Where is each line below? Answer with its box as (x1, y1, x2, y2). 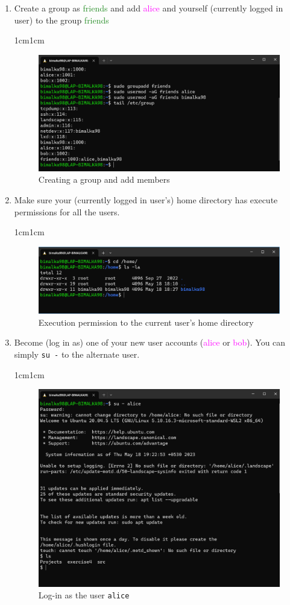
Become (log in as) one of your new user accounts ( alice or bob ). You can (14, 336, 286, 349)
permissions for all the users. (14, 205, 120, 218)
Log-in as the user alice (38, 589, 130, 601)
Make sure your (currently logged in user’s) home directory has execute (14, 194, 278, 206)
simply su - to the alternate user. (14, 347, 140, 360)
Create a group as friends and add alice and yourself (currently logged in (14, 2, 283, 14)
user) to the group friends (14, 13, 109, 26)
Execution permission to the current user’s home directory (38, 315, 254, 328)
